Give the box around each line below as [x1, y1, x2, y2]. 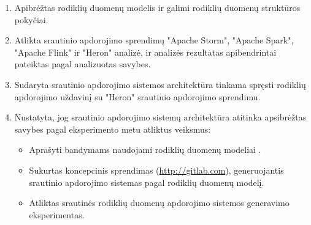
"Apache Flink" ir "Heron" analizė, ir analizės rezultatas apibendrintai [14, 45, 277, 58]
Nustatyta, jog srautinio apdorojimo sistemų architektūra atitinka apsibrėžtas [14, 111, 307, 124]
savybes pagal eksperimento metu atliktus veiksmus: [14, 122, 211, 135]
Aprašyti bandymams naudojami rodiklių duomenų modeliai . [29, 143, 261, 156]
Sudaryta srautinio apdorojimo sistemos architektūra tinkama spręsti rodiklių [14, 78, 306, 90]
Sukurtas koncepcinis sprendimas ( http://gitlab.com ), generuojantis [29, 163, 284, 176]
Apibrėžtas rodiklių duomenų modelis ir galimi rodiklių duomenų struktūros [14, 1, 301, 13]
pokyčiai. [14, 13, 48, 26]
